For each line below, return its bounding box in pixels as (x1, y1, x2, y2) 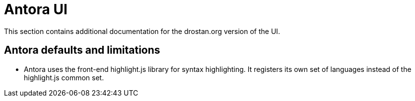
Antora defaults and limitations (4, 44, 160, 57)
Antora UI (4, 1, 68, 18)
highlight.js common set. (24, 73, 104, 82)
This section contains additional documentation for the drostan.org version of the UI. (4, 27, 280, 35)
